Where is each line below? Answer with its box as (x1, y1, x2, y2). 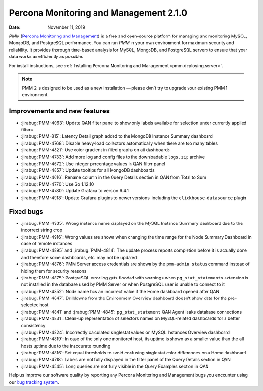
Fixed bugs (9, 207, 43, 216)
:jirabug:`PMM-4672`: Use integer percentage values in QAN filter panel (21, 161, 165, 167)
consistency (21, 322, 46, 328)
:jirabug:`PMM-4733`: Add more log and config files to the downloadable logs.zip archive (21, 154, 205, 160)
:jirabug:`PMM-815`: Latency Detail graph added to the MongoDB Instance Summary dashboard (21, 133, 213, 139)
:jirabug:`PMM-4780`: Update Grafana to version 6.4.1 (21, 188, 129, 194)
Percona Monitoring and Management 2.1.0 (9, 7, 188, 18)
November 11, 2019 (47, 24, 85, 30)
